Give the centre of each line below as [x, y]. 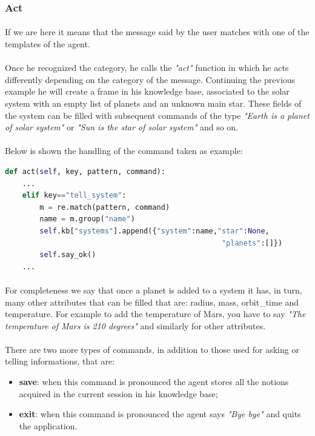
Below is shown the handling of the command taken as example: [124, 151]
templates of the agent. [48, 44]
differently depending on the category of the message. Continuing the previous [150, 79]
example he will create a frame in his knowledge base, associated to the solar [147, 91]
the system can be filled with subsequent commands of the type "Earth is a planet [157, 115]
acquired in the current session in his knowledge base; [118, 393]
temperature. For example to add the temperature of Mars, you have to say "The [155, 314]
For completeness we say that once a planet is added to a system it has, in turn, [154, 290]
